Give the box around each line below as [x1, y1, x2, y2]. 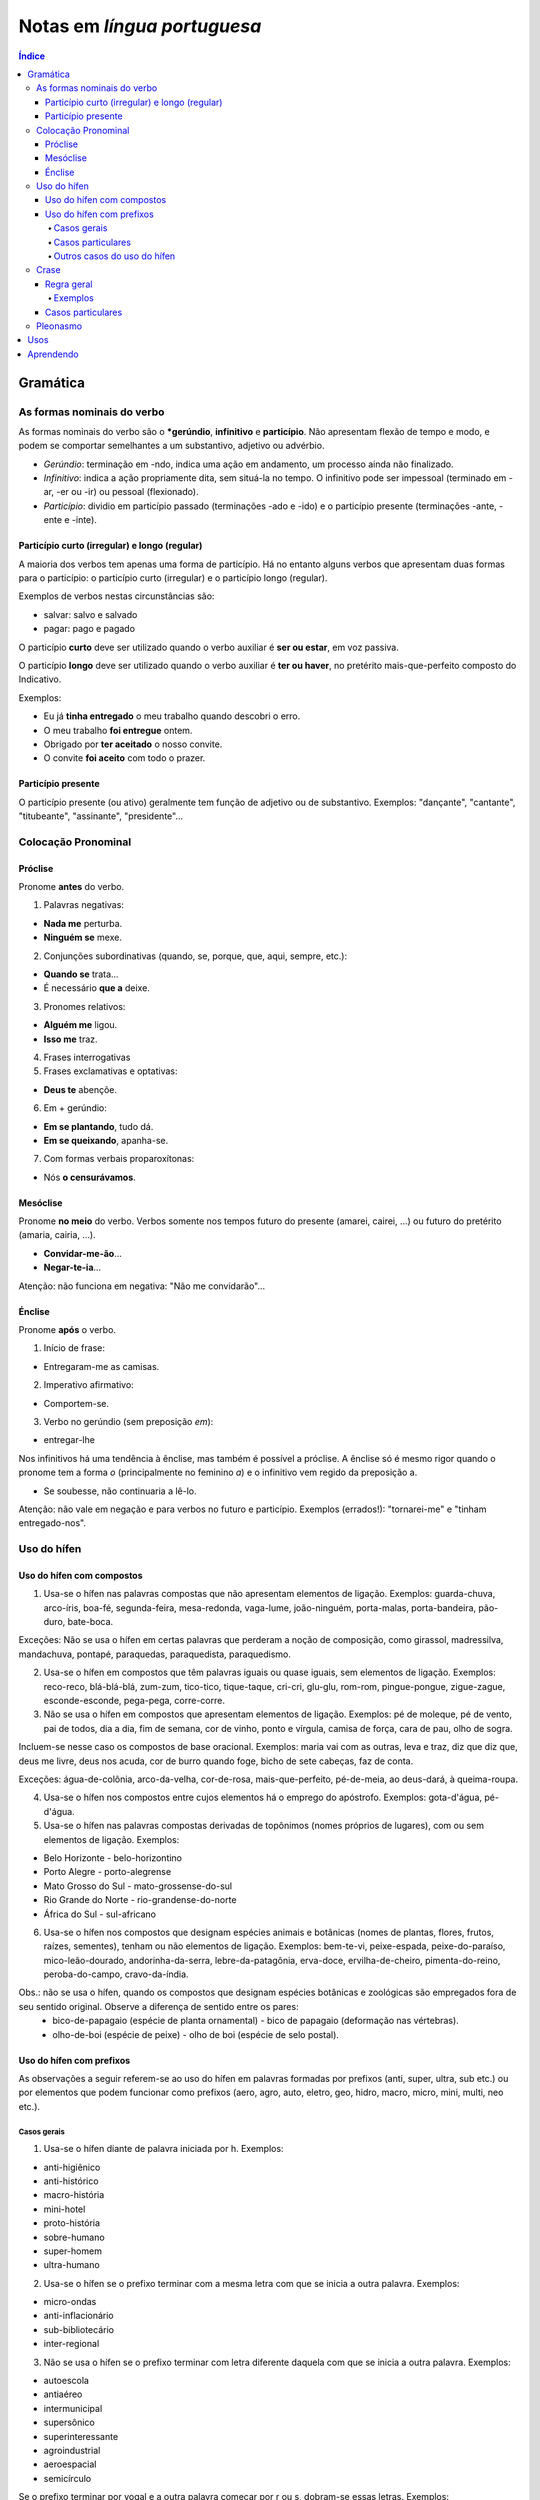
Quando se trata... [43, 968, 119, 980]
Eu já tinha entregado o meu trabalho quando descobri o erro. [43, 710, 301, 722]
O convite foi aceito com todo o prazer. [43, 752, 206, 764]
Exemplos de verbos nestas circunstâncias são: [18, 590, 215, 602]
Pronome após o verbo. [18, 1324, 117, 1336]
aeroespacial [43, 2458, 97, 2470]
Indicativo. [18, 673, 62, 685]
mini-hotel [43, 2203, 86, 2215]
